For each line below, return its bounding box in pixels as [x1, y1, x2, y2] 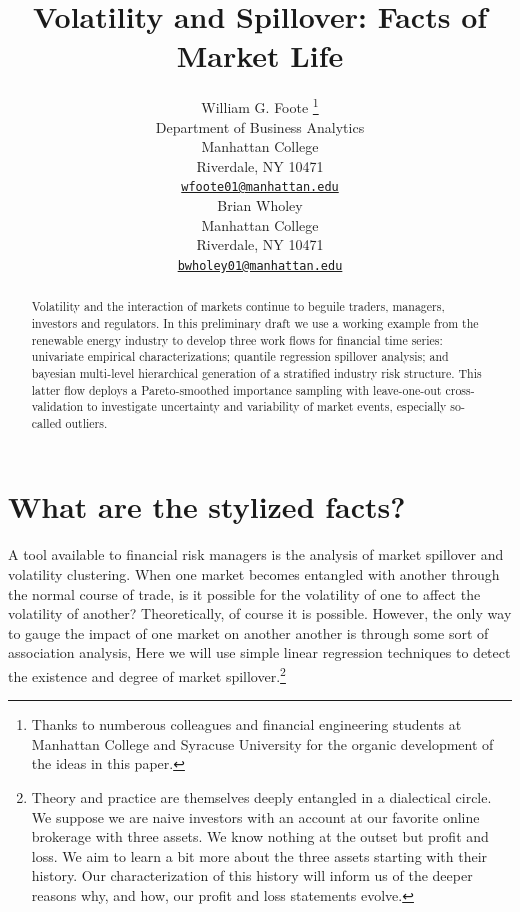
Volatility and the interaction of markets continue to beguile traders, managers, [31, 298, 445, 315]
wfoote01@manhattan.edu [181, 180, 339, 195]
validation [31, 398, 84, 415]
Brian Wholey [217, 195, 303, 215]
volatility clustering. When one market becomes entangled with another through [8, 564, 500, 585]
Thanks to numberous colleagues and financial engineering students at [31, 714, 462, 735]
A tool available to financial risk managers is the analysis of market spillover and [8, 544, 504, 565]
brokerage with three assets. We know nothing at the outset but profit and [31, 826, 489, 847]
